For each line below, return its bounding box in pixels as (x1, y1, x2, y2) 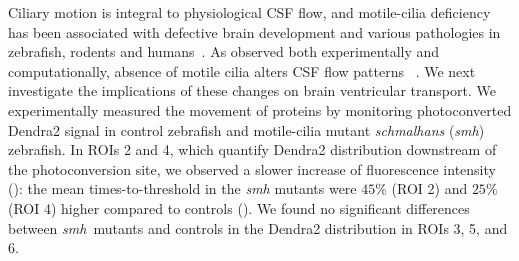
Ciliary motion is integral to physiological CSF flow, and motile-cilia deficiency (8, 2, 491, 22)
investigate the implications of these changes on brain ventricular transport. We (8, 80, 496, 101)
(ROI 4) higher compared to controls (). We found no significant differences (8, 197, 470, 218)
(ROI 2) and (391, 178, 468, 199)
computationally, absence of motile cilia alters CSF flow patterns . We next (8, 60, 476, 81)
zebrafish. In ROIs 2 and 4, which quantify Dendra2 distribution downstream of (8, 139, 497, 160)
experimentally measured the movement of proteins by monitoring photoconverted (8, 99, 512, 120)
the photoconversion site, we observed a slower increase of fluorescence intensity (8, 158, 496, 179)
